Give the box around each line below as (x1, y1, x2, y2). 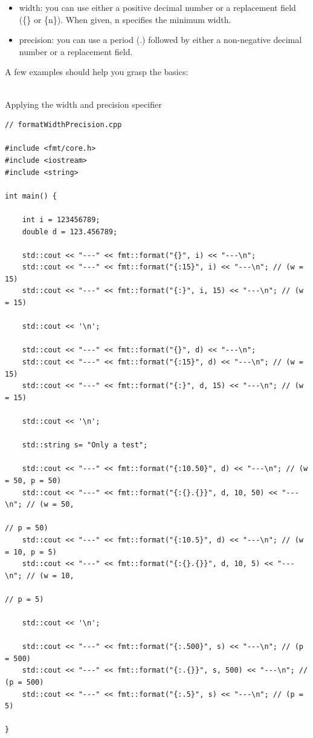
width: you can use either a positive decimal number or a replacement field (19, 1, 296, 13)
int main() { (5, 191, 57, 200)
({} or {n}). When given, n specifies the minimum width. (19, 13, 231, 25)
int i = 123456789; (22, 215, 100, 224)
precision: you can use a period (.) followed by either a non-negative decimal (19, 33, 302, 46)
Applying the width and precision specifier (5, 97, 162, 110)
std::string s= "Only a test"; (22, 441, 148, 450)
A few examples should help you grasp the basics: (5, 65, 189, 78)
